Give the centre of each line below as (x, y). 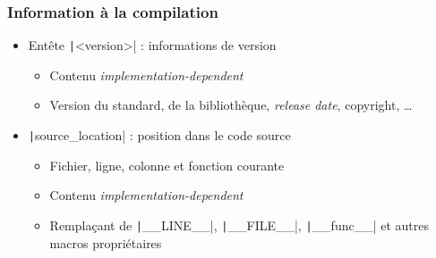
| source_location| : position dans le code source (159, 135)
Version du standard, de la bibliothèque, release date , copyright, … (231, 105)
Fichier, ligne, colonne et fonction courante (167, 165)
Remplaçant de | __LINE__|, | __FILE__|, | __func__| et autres (239, 225)
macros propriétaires (106, 242)
